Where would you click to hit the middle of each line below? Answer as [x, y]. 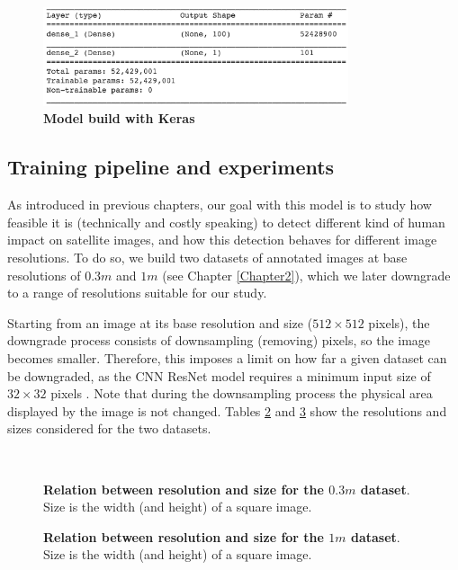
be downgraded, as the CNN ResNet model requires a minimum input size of [219, 375]
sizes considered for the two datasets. [109, 428]
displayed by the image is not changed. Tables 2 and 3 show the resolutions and [227, 410]
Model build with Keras [119, 118]
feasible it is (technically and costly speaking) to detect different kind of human [226, 222]
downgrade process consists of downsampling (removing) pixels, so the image [219, 340]
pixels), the [399, 322]
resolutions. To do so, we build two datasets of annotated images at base [207, 257]
